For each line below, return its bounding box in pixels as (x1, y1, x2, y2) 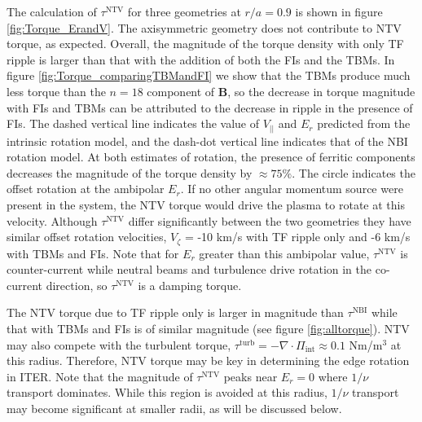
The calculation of (7, 3, 97, 20)
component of (147, 82, 215, 99)
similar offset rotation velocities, (7, 228, 167, 245)
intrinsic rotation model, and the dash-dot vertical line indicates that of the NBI (7, 132, 408, 149)
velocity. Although (7, 212, 98, 229)
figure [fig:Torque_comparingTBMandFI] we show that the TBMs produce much (7, 67, 411, 84)
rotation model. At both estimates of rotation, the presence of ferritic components (7, 148, 415, 165)
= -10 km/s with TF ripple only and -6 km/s (184, 228, 411, 245)
